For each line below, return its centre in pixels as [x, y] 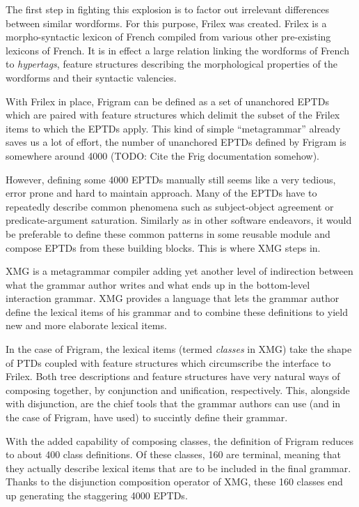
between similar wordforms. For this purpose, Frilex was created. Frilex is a [166, 23]
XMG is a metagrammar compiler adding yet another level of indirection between [179, 271]
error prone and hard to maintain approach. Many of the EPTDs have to [161, 193]
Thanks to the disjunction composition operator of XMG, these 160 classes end [174, 482]
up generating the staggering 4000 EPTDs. [97, 495]
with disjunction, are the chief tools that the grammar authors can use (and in [173, 403]
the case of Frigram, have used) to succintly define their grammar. [147, 417]
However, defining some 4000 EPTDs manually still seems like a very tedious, [171, 179]
